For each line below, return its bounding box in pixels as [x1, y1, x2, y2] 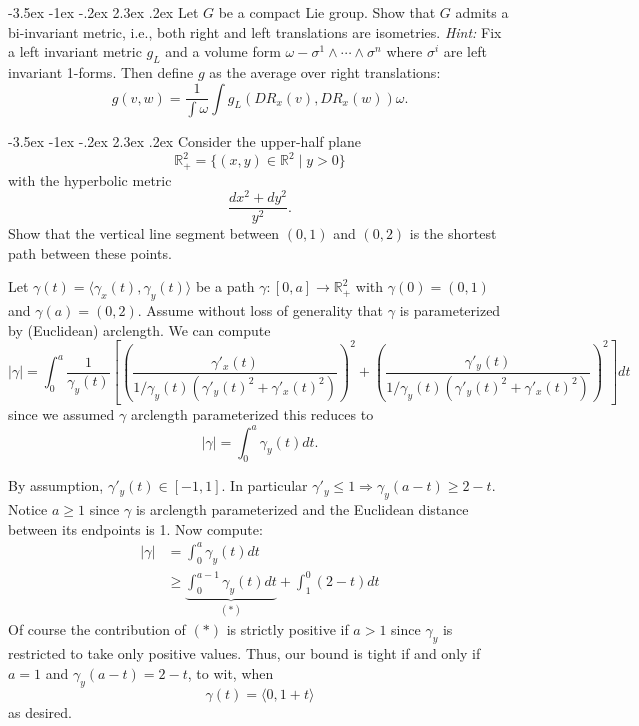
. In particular [221, 475, 308, 496]
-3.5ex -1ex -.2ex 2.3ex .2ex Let [8, 2, 199, 22]
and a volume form [165, 41, 281, 62]
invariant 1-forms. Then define [8, 61, 194, 82]
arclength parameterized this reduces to [130, 404, 374, 425]
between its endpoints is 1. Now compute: [8, 518, 263, 539]
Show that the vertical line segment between [8, 223, 280, 244]
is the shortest [409, 223, 497, 244]
